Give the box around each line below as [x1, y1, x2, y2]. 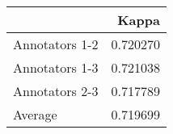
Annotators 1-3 [13, 58, 99, 77]
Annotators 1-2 [13, 35, 99, 53]
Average [13, 105, 57, 124]
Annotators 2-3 [13, 82, 99, 100]
